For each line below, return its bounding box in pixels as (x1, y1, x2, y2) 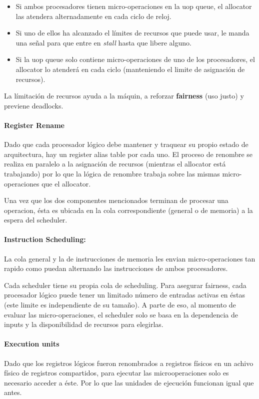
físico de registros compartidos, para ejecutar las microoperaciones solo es (4, 367, 229, 378)
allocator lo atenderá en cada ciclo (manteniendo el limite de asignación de (15, 63, 245, 74)
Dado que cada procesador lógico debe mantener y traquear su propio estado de (4, 139, 248, 149)
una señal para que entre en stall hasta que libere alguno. (15, 37, 191, 47)
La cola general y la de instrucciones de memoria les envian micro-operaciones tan (4, 253, 255, 263)
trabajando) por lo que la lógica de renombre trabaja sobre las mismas (4, 168, 220, 178)
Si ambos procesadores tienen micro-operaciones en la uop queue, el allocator (15, 1, 252, 11)
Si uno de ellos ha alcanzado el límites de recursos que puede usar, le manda (15, 27, 249, 38)
